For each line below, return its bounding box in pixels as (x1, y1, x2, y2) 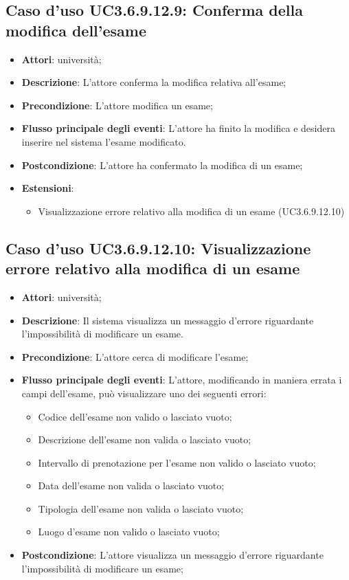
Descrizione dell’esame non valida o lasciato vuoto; (38, 432, 251, 447)
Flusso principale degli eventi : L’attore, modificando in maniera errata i (21, 372, 342, 387)
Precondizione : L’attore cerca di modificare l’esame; (21, 349, 249, 364)
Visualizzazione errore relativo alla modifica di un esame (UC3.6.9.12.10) (38, 203, 345, 218)
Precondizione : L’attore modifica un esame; (21, 98, 213, 112)
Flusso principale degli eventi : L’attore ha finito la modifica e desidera (21, 121, 335, 135)
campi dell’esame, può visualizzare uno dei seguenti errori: (21, 386, 267, 400)
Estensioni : (21, 181, 74, 195)
